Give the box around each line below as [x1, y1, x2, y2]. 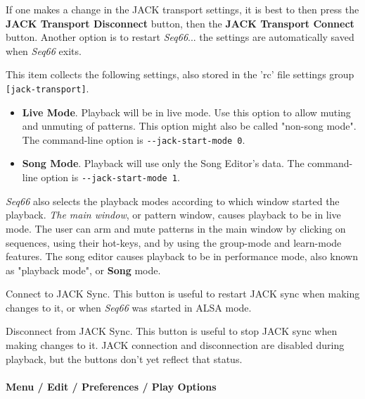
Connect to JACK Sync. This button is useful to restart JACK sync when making [6, 286, 360, 301]
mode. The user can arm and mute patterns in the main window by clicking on [6, 221, 346, 235]
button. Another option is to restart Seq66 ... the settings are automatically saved [6, 30, 354, 44]
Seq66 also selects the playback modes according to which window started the [6, 193, 340, 208]
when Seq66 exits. [6, 43, 82, 58]
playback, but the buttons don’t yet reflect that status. [6, 351, 243, 366]
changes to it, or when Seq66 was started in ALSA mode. [6, 300, 252, 314]
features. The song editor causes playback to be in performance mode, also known [6, 249, 359, 264]
